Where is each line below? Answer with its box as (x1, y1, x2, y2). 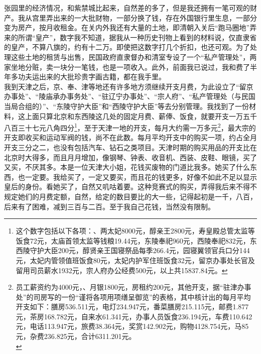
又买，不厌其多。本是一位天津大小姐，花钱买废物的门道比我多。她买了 (4, 162, 236, 172)
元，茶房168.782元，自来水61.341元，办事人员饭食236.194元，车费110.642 (16, 311, 252, 321)
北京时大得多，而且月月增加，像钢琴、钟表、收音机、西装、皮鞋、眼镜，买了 (4, 152, 257, 162)
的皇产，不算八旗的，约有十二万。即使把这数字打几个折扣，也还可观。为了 (4, 42, 250, 52)
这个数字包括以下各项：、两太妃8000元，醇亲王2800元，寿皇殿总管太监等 (16, 225, 255, 236)
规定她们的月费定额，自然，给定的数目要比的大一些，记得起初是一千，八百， (4, 191, 257, 201)
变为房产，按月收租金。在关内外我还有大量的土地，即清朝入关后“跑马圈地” (4, 22, 250, 33)
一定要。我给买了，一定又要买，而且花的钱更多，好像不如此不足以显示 (25, 171, 257, 182)
